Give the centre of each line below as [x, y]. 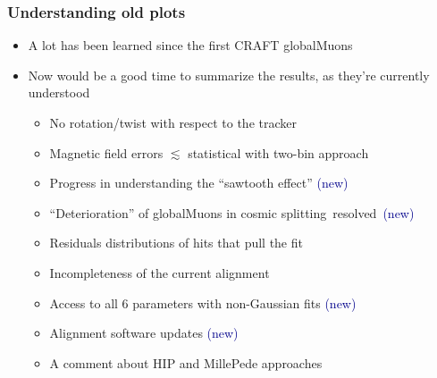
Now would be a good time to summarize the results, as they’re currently [229, 75]
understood [59, 92]
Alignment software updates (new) [144, 333]
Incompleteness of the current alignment [160, 272]
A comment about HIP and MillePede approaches [186, 362]
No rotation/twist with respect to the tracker [173, 122]
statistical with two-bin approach [278, 152]
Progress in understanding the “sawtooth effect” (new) [199, 183]
